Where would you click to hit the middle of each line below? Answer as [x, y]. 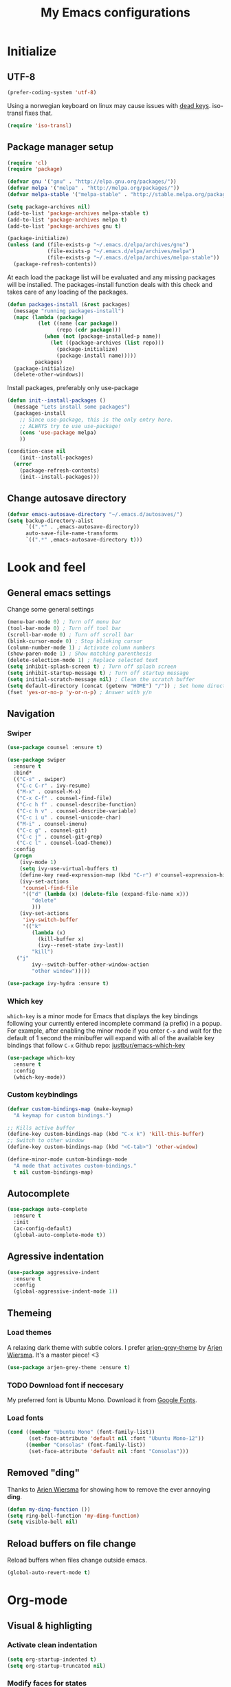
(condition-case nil [37, 451]
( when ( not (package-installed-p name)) [102, 336]
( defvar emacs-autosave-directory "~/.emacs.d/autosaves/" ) [95, 514]
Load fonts [25, 1417]
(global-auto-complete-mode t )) [60, 1235]
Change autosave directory [67, 498]
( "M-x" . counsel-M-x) [48, 792]
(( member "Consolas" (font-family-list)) [86, 1445]
